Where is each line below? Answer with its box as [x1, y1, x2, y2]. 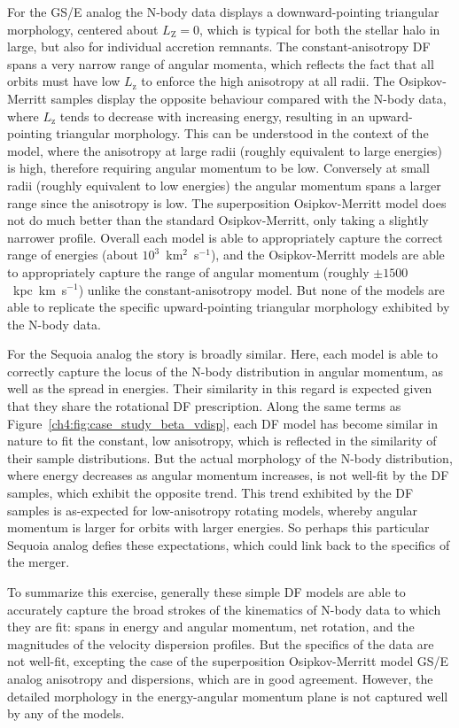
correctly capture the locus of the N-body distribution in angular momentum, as [7, 361, 444, 380]
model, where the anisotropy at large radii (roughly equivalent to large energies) [7, 141, 442, 159]
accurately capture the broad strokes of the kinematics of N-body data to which [7, 600, 441, 618]
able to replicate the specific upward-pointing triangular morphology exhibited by [7, 298, 450, 316]
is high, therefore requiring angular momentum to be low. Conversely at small [7, 159, 430, 177]
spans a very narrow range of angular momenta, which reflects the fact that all [7, 54, 434, 73]
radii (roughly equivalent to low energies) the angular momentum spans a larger [7, 175, 441, 194]
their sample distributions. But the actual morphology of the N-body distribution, [7, 448, 453, 467]
